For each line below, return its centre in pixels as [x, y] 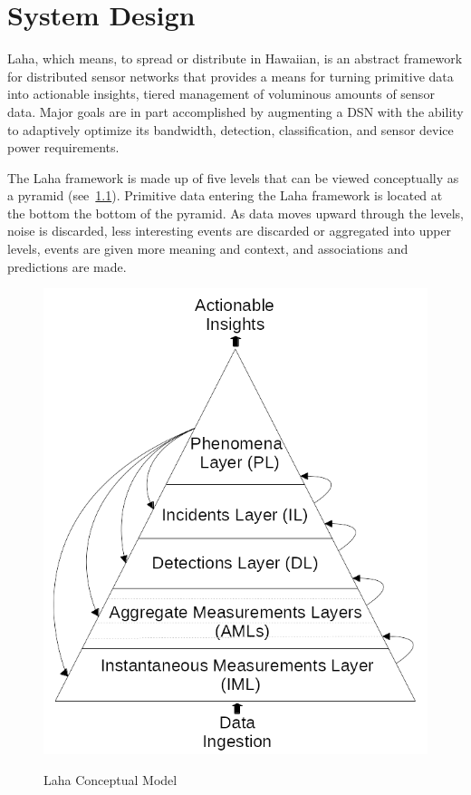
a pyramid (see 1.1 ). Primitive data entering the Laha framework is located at [225, 195]
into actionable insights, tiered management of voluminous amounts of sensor [221, 94]
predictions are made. [67, 266]
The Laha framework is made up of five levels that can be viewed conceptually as [233, 177]
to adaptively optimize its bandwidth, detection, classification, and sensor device [231, 129]
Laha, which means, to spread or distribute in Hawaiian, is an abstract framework [235, 58]
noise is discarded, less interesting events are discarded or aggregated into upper [230, 231]
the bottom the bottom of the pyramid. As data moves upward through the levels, [235, 213]
